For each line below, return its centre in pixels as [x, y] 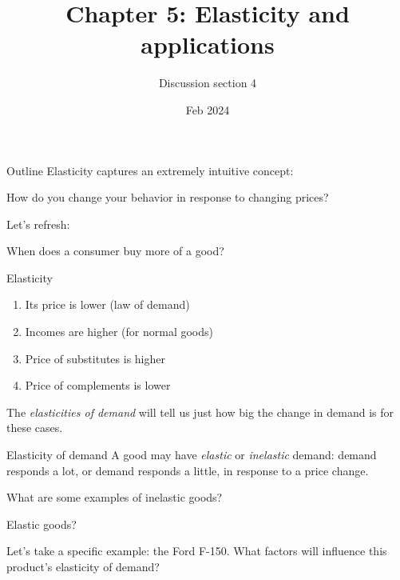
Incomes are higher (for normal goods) [119, 332]
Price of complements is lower [98, 385]
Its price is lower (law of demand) [107, 304]
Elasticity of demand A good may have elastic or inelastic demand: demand [192, 455]
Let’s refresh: [38, 224]
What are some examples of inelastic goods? [115, 497]
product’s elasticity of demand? [83, 566]
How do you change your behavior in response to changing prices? [168, 197]
